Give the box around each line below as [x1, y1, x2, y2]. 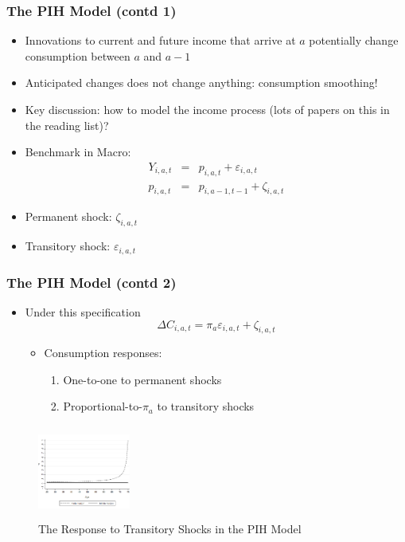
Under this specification [25, 303, 141, 320]
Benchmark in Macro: [25, 143, 131, 160]
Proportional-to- [63, 398, 142, 414]
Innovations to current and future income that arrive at [25, 32, 296, 49]
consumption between [25, 47, 130, 64]
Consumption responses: [44, 344, 162, 361]
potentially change [309, 32, 399, 49]
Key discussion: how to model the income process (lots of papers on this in [25, 101, 390, 117]
